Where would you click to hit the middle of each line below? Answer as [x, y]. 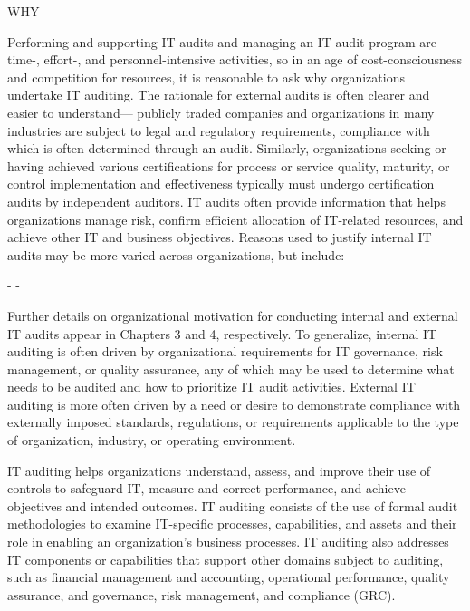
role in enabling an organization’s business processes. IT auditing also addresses [228, 542]
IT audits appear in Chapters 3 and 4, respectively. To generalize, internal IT [222, 333]
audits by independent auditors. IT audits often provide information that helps [226, 201]
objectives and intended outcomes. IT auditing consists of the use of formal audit [233, 505]
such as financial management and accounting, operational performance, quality [229, 577]
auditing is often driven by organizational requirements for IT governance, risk [225, 351]
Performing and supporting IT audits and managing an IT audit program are [222, 41]
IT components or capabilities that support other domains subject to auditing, [225, 559]
